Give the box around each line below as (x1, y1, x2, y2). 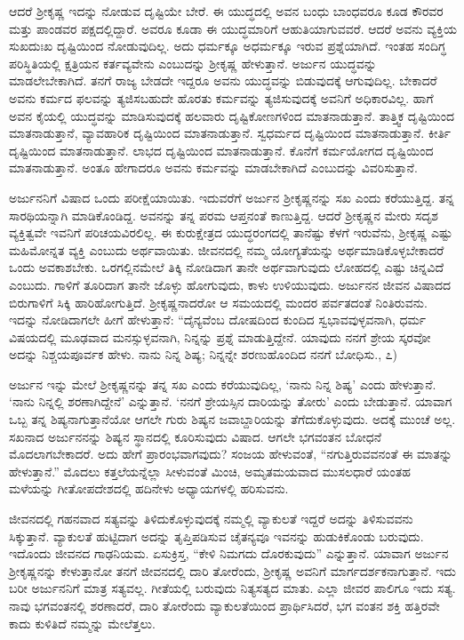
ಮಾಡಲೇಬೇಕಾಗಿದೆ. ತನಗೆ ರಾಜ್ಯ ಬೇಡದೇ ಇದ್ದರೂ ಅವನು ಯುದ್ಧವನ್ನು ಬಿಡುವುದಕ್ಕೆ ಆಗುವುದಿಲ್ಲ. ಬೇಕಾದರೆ (9, 71, 437, 90)
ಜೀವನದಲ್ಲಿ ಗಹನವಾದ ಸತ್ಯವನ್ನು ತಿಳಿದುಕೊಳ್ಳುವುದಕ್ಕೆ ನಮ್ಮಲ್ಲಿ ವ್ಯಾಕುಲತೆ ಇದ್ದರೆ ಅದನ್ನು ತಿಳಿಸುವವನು (9, 509, 413, 528)
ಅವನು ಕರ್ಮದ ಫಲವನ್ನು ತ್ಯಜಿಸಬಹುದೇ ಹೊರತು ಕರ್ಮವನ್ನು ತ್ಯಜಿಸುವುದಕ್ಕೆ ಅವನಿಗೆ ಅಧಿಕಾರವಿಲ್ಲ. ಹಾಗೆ (9, 88, 434, 107)
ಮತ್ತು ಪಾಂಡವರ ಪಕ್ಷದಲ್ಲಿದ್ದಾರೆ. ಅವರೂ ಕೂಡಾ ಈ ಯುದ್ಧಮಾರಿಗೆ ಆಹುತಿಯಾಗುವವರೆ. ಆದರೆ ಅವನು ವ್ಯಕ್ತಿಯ (9, 19, 457, 37)
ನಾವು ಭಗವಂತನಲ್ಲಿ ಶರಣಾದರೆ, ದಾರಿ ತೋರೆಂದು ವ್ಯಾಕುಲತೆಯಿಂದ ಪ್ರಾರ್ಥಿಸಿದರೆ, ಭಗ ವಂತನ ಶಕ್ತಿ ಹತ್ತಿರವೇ (9, 596, 440, 614)
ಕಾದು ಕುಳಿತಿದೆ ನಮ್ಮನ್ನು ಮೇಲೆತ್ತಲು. (9, 613, 156, 632)
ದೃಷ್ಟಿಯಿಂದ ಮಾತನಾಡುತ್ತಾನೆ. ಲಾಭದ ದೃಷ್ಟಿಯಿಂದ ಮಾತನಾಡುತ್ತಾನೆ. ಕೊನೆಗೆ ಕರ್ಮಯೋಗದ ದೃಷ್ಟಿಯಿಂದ (9, 140, 434, 159)
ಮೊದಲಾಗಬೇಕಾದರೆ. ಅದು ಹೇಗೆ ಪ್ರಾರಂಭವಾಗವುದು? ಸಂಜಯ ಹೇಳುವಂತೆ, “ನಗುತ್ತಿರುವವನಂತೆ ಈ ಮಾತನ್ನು (9, 444, 452, 463)
